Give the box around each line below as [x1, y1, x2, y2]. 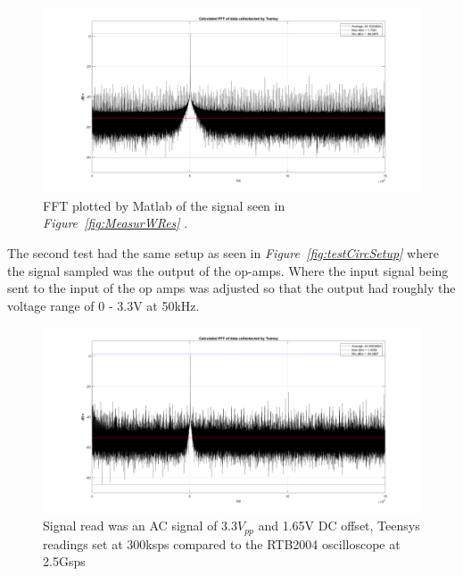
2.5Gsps [43, 552, 86, 571]
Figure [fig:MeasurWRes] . [43, 213, 188, 232]
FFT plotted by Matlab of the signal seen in [43, 196, 285, 214]
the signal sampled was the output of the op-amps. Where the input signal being [7, 261, 449, 280]
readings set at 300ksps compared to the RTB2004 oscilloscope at [43, 534, 401, 553]
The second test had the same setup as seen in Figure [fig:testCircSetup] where [7, 244, 439, 263]
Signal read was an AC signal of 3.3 [43, 516, 237, 535]
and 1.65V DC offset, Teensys [258, 516, 420, 535]
